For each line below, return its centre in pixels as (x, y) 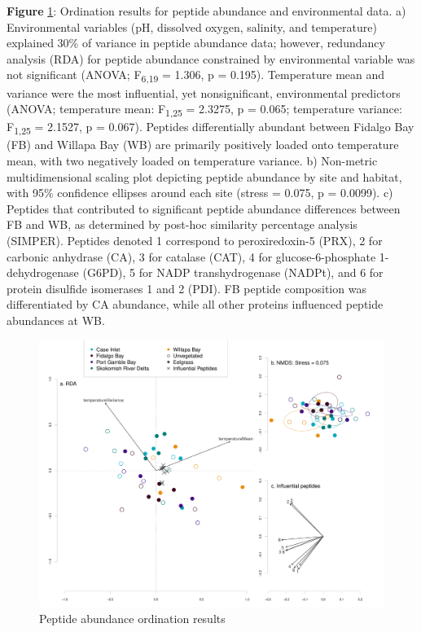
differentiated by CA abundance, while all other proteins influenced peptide (195, 304)
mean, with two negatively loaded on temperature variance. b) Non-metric (192, 160)
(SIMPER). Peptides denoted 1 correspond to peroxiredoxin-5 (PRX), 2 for (195, 240)
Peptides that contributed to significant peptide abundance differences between (204, 208)
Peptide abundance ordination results (132, 618)
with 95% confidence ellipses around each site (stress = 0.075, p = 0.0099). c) (200, 193)
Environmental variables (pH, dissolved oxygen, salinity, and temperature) (192, 26)
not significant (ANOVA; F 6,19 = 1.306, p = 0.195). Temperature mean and (196, 76)
